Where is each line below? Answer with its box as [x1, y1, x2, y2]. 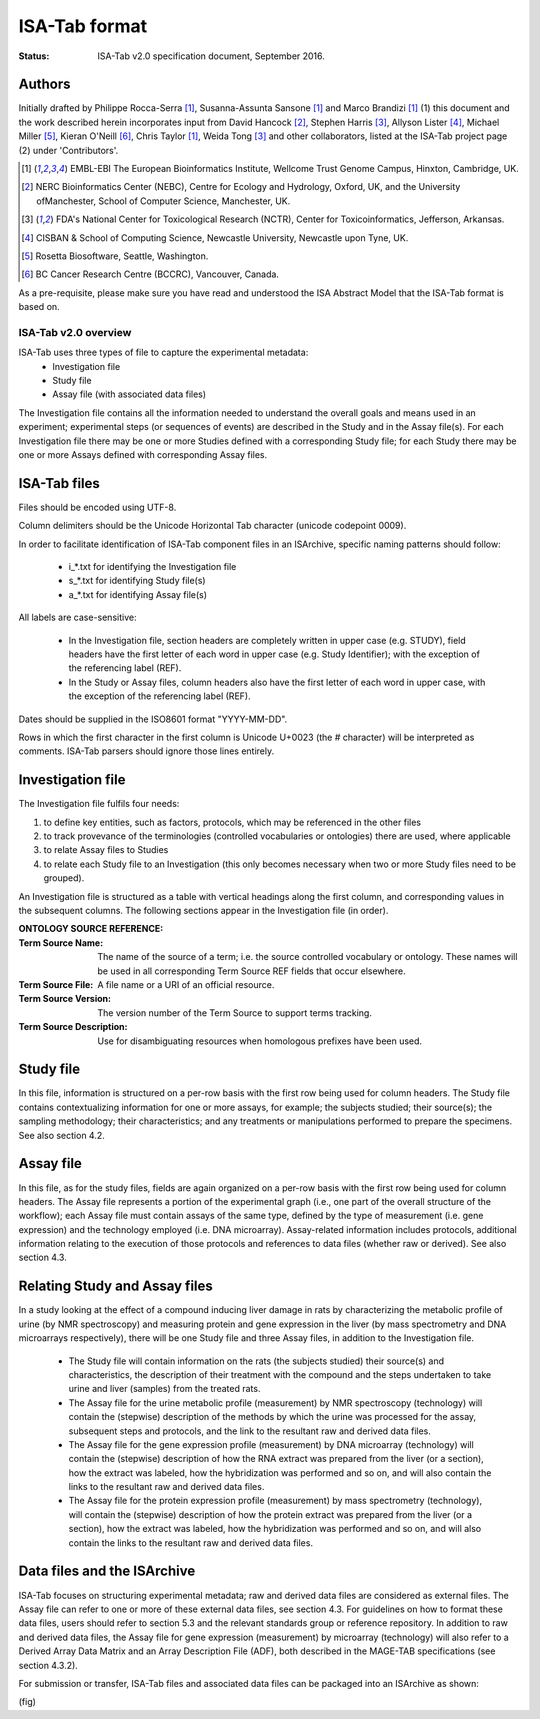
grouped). [43, 872, 85, 884]
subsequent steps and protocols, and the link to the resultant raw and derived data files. [68, 1425, 432, 1437]
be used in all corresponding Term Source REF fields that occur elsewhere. [97, 965, 406, 977]
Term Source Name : [18, 936, 104, 949]
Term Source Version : [18, 993, 112, 1005]
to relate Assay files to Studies [43, 844, 169, 856]
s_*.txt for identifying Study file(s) [68, 575, 206, 587]
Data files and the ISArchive [18, 1563, 196, 1580]
